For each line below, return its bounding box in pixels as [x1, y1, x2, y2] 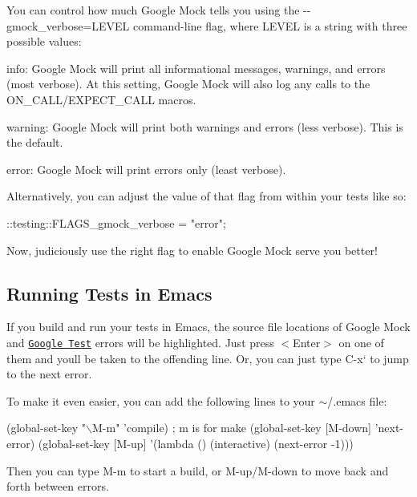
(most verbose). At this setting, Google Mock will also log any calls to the [6, 75, 370, 92]
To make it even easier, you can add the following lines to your [6, 392, 315, 409]
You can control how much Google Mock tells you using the [6, 2, 300, 18]
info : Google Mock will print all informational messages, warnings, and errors [6, 59, 386, 76]
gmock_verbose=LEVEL [6, 17, 130, 34]
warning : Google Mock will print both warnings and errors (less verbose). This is [6, 118, 403, 135]
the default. [6, 134, 63, 151]
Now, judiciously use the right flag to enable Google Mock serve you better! [6, 241, 378, 258]
